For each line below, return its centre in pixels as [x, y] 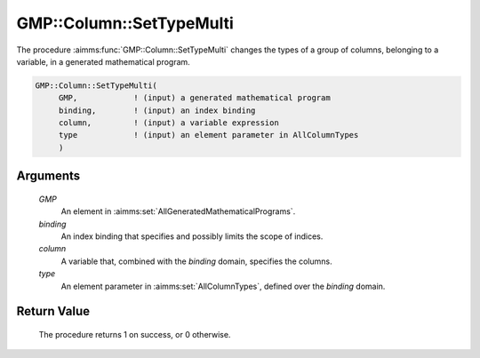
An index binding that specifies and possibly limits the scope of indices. [192, 236]
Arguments [48, 176]
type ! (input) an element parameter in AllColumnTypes [208, 135]
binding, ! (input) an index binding [157, 110]
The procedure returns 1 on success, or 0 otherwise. [135, 335]
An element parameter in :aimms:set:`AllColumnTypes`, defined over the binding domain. [223, 286]
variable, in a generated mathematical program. [103, 61]
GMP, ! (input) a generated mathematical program [194, 98]
